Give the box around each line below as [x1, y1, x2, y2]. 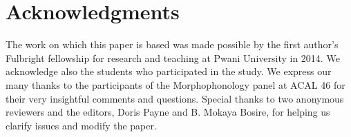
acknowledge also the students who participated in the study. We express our [6, 64, 332, 78]
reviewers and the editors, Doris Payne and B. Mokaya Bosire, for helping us [6, 105, 330, 119]
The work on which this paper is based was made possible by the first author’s [6, 37, 339, 52]
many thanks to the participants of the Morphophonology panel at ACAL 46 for [6, 77, 345, 92]
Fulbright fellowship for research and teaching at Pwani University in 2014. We [6, 50, 340, 65]
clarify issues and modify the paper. [6, 118, 157, 132]
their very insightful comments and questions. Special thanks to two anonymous [6, 91, 344, 105]
